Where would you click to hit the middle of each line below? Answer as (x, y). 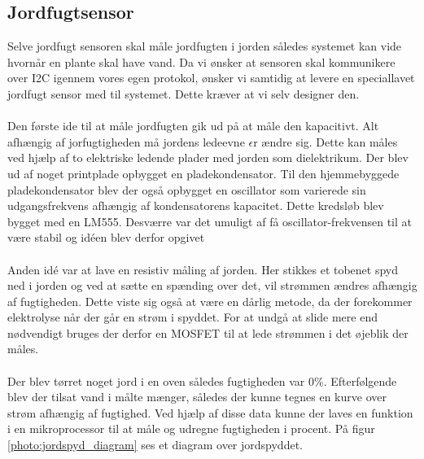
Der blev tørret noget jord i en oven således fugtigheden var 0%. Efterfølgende (202, 380)
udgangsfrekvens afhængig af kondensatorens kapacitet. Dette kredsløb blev (196, 205)
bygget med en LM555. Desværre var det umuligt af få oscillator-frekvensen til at (210, 221)
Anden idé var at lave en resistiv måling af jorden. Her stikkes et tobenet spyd (203, 269)
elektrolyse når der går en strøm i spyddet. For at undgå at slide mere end (192, 317)
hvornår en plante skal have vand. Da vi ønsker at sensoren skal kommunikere (201, 61)
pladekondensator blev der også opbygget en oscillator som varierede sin (187, 189)
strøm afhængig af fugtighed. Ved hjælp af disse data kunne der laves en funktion (210, 412)
